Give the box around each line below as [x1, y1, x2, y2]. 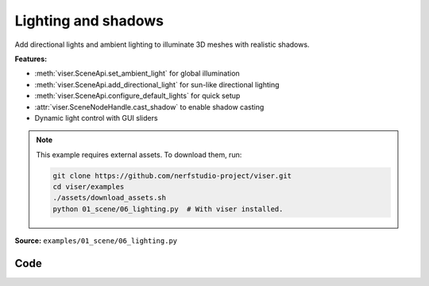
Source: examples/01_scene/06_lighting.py [14, 235, 178, 245]
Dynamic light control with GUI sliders [34, 113, 158, 122]
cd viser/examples [52, 183, 125, 191]
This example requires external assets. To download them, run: [36, 149, 242, 159]
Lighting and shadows [14, 12, 164, 29]
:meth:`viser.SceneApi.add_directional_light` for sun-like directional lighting [34, 79, 280, 89]
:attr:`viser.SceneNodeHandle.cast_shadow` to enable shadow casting [34, 102, 265, 111]
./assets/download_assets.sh [52, 193, 167, 203]
